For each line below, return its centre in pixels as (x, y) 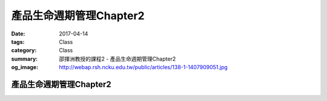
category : (24, 50)
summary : (25, 59)
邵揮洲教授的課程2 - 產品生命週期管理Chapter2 (117, 59)
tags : (18, 41)
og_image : (25, 67)
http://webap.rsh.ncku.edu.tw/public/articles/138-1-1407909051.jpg (144, 67)
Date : (18, 34)
